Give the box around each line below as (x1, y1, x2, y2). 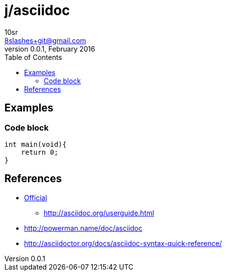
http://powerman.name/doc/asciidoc (24, 223, 142, 232)
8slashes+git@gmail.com (4, 36, 86, 45)
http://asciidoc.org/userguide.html (44, 208, 154, 217)
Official (24, 193, 47, 202)
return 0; (21, 148, 58, 156)
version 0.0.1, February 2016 (4, 44, 95, 53)
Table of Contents (4, 53, 62, 61)
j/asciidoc (4, 2, 70, 19)
